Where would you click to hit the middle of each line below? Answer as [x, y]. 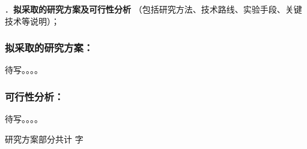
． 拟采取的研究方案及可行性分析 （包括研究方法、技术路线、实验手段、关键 [153, 9]
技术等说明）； [32, 21]
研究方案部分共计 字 [44, 139]
